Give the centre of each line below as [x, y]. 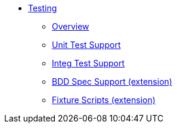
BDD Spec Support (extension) [112, 81]
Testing [43, 8]
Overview [71, 26]
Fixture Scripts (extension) [104, 100]
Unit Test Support [86, 45]
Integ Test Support [88, 63]
